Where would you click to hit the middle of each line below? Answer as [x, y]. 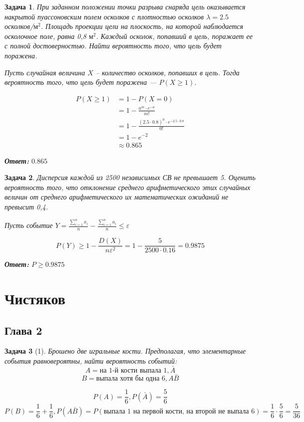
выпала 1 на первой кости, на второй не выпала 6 [179, 411]
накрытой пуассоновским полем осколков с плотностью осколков [104, 16]
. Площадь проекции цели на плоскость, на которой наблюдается [142, 26]
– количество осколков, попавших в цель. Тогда [167, 72]
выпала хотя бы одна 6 [131, 379]
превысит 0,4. [26, 206]
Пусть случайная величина [45, 72]
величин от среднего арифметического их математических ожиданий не [117, 197]
